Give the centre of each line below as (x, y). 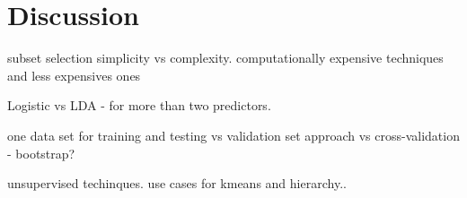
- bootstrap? (41, 153)
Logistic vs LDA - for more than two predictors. (139, 105)
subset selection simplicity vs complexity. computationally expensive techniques (225, 58)
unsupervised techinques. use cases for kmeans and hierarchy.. (177, 183)
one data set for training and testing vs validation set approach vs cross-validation (233, 135)
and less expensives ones (74, 75)
